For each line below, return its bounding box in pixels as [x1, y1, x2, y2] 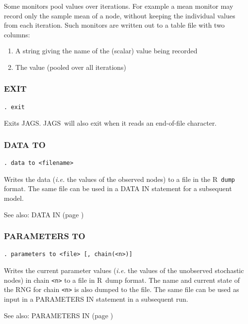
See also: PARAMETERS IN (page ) [4, 310, 114, 320]
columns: [4, 29, 30, 39]
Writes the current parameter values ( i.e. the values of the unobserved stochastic [4, 265, 244, 275]
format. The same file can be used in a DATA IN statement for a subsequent [4, 183, 232, 194]
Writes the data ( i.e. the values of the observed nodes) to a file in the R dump [4, 174, 235, 184]
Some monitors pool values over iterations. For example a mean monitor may [4, 1, 233, 11]
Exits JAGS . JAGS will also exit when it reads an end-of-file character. [4, 118, 217, 128]
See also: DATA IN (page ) [4, 209, 84, 219]
